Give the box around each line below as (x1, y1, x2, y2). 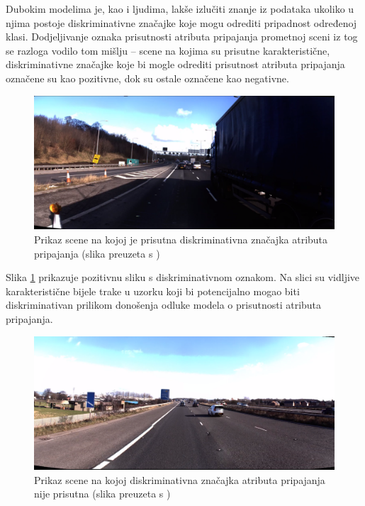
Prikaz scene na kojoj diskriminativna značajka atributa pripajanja (34, 472, 325, 487)
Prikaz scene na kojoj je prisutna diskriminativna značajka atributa (34, 231, 328, 246)
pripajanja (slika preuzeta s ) (34, 246, 160, 260)
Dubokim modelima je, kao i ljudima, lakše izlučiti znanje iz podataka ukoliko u (6, 1, 354, 16)
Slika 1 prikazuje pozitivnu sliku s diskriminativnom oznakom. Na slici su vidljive (6, 270, 360, 285)
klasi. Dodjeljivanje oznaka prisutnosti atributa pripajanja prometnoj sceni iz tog (6, 29, 358, 44)
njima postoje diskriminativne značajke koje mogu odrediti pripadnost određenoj (6, 15, 357, 30)
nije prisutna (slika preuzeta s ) (34, 486, 171, 501)
